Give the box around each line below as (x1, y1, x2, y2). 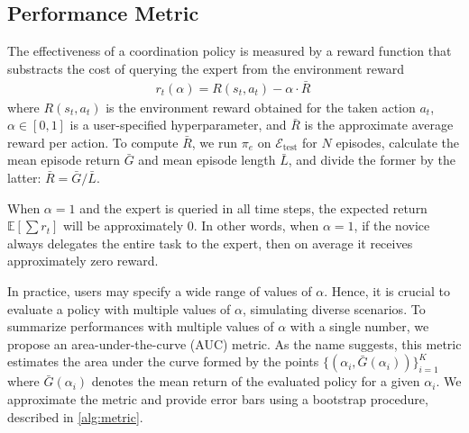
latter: (7, 168, 41, 187)
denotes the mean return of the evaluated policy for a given (91, 372, 420, 391)
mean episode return (7, 150, 120, 169)
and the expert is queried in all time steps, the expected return (79, 198, 428, 217)
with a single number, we (290, 317, 429, 336)
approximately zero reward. (7, 251, 159, 270)
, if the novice (354, 216, 430, 235)
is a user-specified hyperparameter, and (69, 115, 287, 134)
